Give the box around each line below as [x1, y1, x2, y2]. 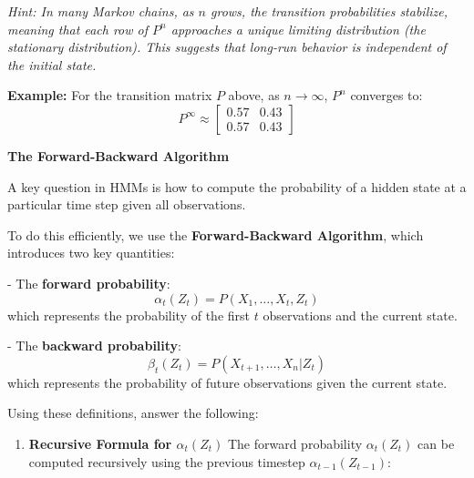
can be [417, 433, 455, 453]
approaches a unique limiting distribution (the [170, 19, 426, 38]
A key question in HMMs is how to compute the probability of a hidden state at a [7, 177, 467, 196]
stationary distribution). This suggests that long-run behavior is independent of [7, 37, 447, 56]
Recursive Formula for [28, 433, 172, 453]
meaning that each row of [7, 19, 149, 38]
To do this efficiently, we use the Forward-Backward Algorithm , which [7, 225, 424, 244]
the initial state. [7, 55, 97, 74]
